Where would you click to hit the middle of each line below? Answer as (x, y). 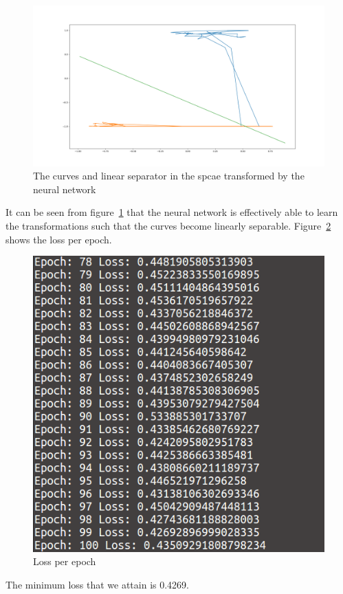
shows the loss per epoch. (59, 239)
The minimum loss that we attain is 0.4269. (97, 585)
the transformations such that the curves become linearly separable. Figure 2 (168, 225)
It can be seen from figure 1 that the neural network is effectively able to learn (172, 212)
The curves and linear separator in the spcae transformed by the (169, 176)
